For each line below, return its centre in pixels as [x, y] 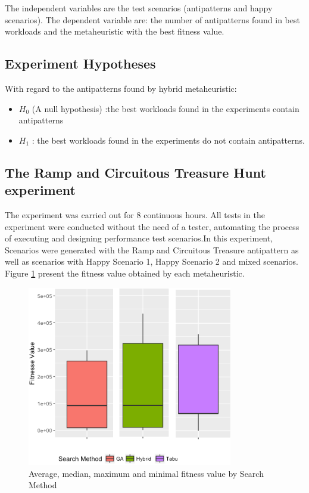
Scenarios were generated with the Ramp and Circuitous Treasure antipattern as [152, 249]
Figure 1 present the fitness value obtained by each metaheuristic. [125, 273]
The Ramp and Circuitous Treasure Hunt [135, 172]
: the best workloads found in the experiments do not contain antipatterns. [168, 140]
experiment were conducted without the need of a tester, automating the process [152, 226]
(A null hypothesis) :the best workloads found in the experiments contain [166, 108]
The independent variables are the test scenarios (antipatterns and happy [139, 8]
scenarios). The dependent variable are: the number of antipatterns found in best [152, 19]
